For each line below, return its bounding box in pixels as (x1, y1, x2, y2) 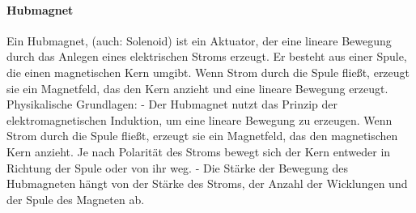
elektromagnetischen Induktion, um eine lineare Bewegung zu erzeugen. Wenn (6, 111, 393, 128)
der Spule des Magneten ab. (6, 190, 145, 207)
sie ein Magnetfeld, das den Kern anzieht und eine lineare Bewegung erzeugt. (6, 79, 388, 96)
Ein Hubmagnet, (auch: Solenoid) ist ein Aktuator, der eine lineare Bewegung (6, 32, 392, 49)
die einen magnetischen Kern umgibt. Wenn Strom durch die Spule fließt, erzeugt (6, 63, 410, 80)
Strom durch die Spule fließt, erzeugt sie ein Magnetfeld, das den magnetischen (6, 127, 398, 144)
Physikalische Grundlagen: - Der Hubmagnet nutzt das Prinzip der (6, 96, 338, 113)
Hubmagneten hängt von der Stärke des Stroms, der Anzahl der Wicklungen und (6, 175, 408, 192)
